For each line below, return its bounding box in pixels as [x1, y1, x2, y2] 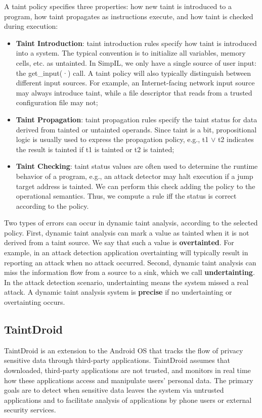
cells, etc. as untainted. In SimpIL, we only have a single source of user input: [16, 57, 256, 68]
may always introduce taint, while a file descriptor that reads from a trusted [16, 87, 252, 98]
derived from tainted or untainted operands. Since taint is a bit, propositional [16, 124, 257, 134]
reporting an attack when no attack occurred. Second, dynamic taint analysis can [4, 257, 256, 267]
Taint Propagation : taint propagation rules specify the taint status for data [16, 114, 257, 124]
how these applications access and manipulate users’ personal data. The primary [4, 375, 253, 385]
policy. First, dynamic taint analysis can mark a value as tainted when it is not [4, 227, 249, 238]
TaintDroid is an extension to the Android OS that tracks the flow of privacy [4, 345, 243, 355]
